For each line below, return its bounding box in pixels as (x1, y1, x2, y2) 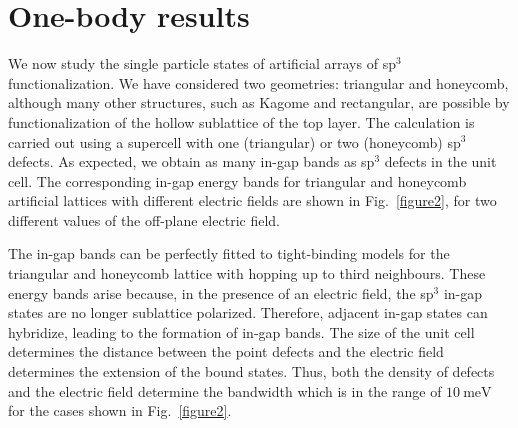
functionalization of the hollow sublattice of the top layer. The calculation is (8, 111, 475, 132)
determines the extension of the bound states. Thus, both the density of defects (8, 361, 495, 382)
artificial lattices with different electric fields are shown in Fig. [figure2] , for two (8, 190, 497, 211)
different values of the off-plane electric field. (8, 209, 280, 230)
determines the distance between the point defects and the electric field (8, 341, 444, 362)
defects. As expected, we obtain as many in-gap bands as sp (8, 151, 375, 172)
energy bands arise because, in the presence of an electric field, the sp (8, 282, 434, 303)
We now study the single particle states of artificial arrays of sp (8, 53, 396, 74)
